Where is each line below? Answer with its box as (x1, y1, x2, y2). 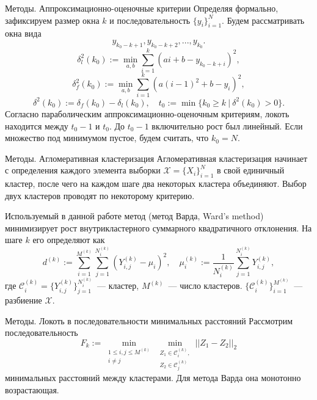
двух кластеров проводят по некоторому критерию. (5, 189, 195, 202)
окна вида (5, 27, 42, 40)
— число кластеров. (168, 279, 242, 292)
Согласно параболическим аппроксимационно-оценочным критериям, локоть (5, 107, 290, 120)
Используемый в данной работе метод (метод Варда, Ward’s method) (5, 209, 264, 222)
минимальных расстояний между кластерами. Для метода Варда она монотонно (5, 371, 301, 384)
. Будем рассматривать (222, 13, 305, 26)
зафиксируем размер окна (5, 13, 100, 26)
